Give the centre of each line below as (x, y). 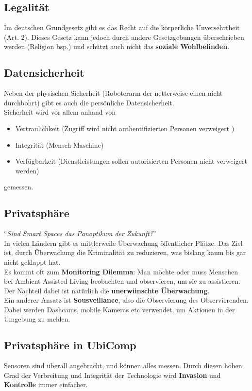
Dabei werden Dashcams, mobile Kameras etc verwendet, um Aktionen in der (119, 309)
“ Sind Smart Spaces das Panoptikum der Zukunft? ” (80, 233)
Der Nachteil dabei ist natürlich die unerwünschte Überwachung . (107, 290)
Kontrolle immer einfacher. (46, 384)
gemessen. (19, 187)
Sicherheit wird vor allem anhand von (60, 112)
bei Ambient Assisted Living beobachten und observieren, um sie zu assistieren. (122, 281)
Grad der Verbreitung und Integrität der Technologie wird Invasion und (112, 375)
